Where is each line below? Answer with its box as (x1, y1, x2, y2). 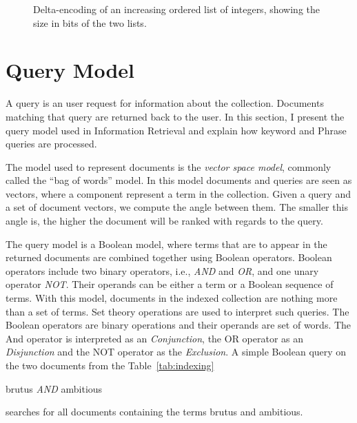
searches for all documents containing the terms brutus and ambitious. (6, 404, 303, 419)
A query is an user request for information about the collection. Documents (6, 96, 324, 110)
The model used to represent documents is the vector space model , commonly (6, 159, 331, 174)
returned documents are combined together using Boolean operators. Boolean (6, 250, 332, 265)
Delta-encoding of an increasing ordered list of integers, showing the (33, 2, 320, 16)
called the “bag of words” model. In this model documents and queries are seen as (6, 173, 352, 187)
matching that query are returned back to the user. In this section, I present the (6, 109, 345, 123)
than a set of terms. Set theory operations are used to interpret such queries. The (6, 304, 349, 318)
